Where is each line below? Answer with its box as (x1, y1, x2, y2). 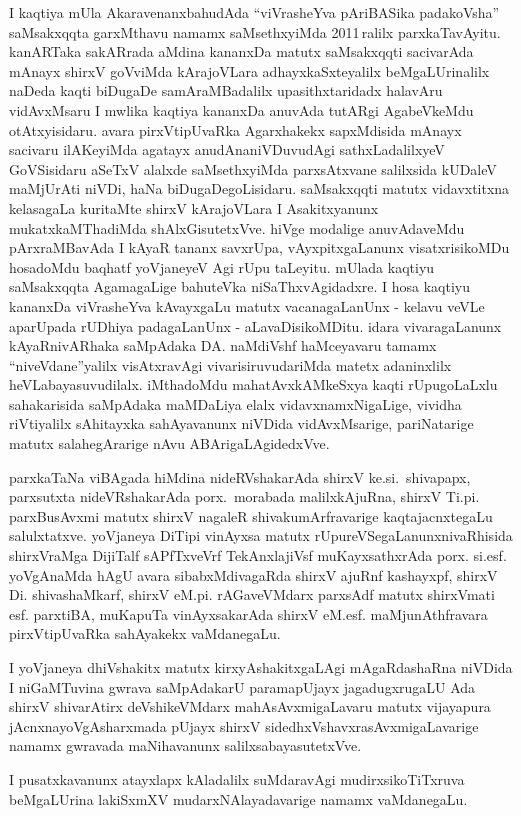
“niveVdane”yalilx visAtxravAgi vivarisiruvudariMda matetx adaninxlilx (9, 354, 452, 375)
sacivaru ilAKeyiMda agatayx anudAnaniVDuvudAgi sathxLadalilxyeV (9, 139, 445, 160)
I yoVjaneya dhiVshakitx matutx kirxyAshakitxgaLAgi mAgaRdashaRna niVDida (9, 657, 513, 677)
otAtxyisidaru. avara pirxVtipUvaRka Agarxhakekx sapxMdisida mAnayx (9, 119, 462, 140)
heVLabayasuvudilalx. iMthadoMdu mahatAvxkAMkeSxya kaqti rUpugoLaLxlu (9, 374, 498, 395)
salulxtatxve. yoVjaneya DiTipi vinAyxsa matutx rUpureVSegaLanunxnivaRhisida (9, 525, 513, 546)
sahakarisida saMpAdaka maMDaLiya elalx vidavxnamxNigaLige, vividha (9, 393, 462, 414)
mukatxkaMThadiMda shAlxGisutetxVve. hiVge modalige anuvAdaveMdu (9, 217, 465, 238)
